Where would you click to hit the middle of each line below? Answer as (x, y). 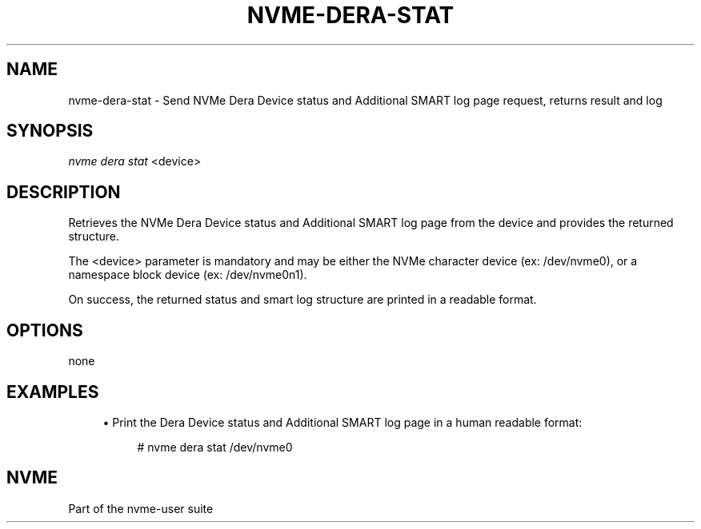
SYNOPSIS (50, 131)
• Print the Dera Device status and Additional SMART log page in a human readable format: (342, 422)
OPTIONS (45, 330)
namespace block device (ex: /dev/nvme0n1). (188, 275)
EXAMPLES (53, 392)
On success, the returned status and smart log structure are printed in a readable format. (302, 300)
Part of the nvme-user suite (141, 508)
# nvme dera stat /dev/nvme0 (215, 447)
